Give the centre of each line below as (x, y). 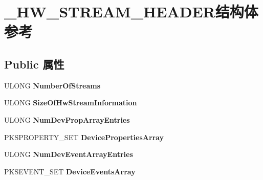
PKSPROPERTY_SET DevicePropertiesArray (84, 137)
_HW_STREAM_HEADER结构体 (131, 12)
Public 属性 (34, 64)
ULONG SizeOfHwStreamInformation (71, 103)
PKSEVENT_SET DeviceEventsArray (70, 171)
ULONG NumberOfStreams (52, 85)
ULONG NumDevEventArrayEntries (69, 154)
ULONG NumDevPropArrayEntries (67, 119)
